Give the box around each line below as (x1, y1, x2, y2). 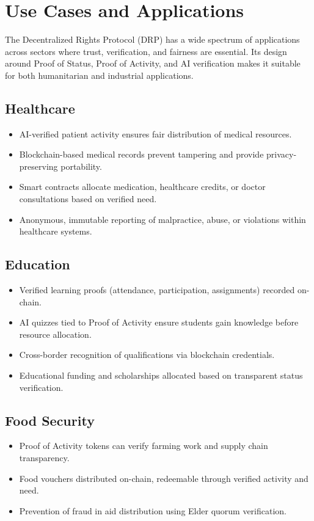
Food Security (5, 410, 95, 429)
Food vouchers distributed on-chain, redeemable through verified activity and (19, 472, 309, 484)
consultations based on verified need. (19, 192, 157, 205)
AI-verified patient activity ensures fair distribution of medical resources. (19, 127, 292, 140)
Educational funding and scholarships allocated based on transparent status (19, 369, 303, 382)
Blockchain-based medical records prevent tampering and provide (19, 148, 264, 161)
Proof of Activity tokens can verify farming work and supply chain (19, 439, 268, 452)
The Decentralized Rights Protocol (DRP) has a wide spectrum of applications (5, 33, 300, 46)
